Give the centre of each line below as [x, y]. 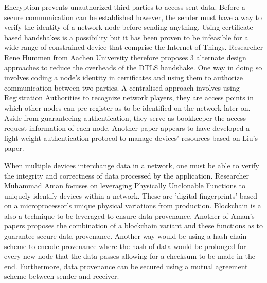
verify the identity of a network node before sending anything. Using [112, 27]
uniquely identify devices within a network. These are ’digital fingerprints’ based [131, 195]
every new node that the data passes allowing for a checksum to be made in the [130, 256]
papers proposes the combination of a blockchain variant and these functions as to [134, 226]
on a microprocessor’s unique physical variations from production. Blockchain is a [133, 206]
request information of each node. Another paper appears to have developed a [127, 128]
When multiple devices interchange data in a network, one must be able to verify [132, 165]
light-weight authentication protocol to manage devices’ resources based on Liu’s [131, 138]
